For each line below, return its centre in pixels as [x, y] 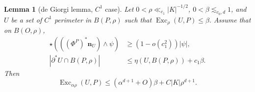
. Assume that [230, 19]
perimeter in [73, 19]
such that [138, 19]
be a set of [26, 19]
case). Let [119, 9]
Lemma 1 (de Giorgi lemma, [49, 9]
